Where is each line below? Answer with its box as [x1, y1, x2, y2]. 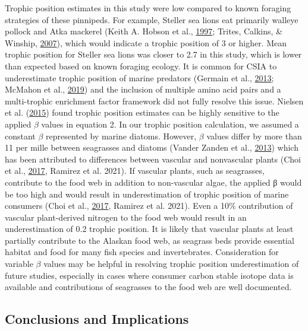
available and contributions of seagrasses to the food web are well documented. [5, 281, 292, 293]
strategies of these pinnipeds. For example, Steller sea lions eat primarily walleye [5, 13, 298, 26]
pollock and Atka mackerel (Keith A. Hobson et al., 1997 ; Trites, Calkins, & [5, 25, 282, 37]
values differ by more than [206, 129, 302, 142]
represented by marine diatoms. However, [46, 129, 197, 142]
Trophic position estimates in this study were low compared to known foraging [5, 2, 291, 14]
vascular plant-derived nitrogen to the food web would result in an [5, 211, 247, 223]
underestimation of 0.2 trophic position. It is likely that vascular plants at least [5, 222, 294, 235]
